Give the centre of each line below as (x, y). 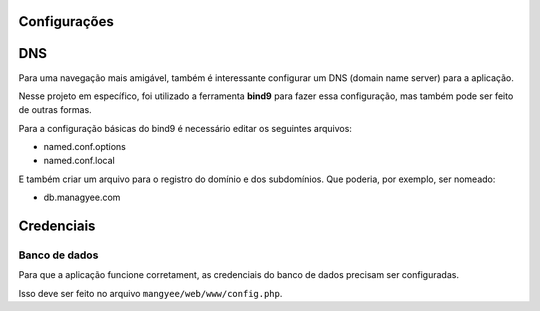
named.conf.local (79, 161)
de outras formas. (55, 110)
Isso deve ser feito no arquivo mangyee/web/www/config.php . (150, 293)
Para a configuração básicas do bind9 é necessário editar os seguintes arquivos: (185, 128)
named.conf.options (85, 147)
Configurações (66, 21)
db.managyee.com (82, 197)
